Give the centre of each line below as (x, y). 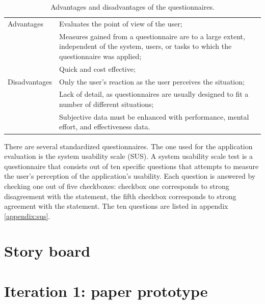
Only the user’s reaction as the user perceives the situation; (152, 81)
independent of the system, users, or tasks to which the (145, 46)
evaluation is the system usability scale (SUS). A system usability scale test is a (129, 156)
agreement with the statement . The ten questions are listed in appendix (116, 206)
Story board (47, 251)
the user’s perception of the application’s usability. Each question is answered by (130, 176)
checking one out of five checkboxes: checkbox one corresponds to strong (117, 186)
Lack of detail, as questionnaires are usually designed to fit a (154, 94)
